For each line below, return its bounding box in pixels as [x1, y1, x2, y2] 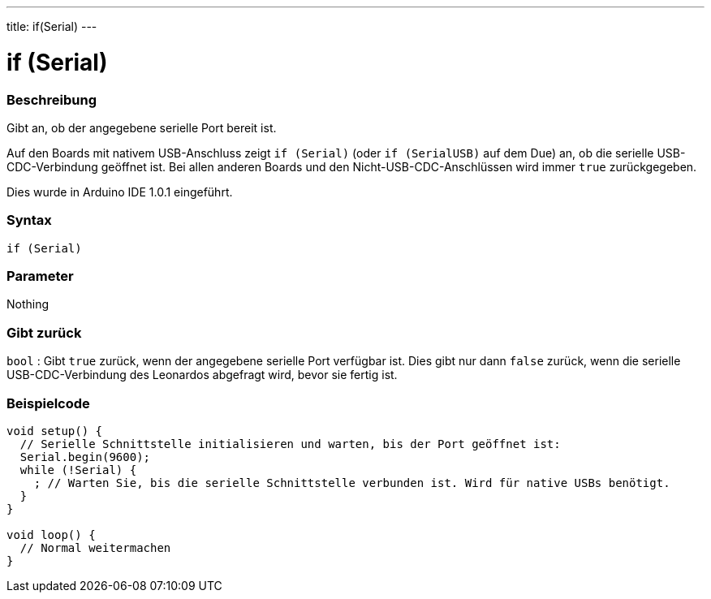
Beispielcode [6, 394, 90, 412]
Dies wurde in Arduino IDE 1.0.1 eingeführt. [6, 184, 233, 199]
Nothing [6, 297, 50, 312]
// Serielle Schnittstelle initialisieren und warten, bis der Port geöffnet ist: [19, 437, 561, 450]
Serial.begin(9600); [19, 450, 151, 463]
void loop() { [6, 528, 96, 541]
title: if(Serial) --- [6, 19, 97, 33]
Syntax [6, 212, 52, 229]
